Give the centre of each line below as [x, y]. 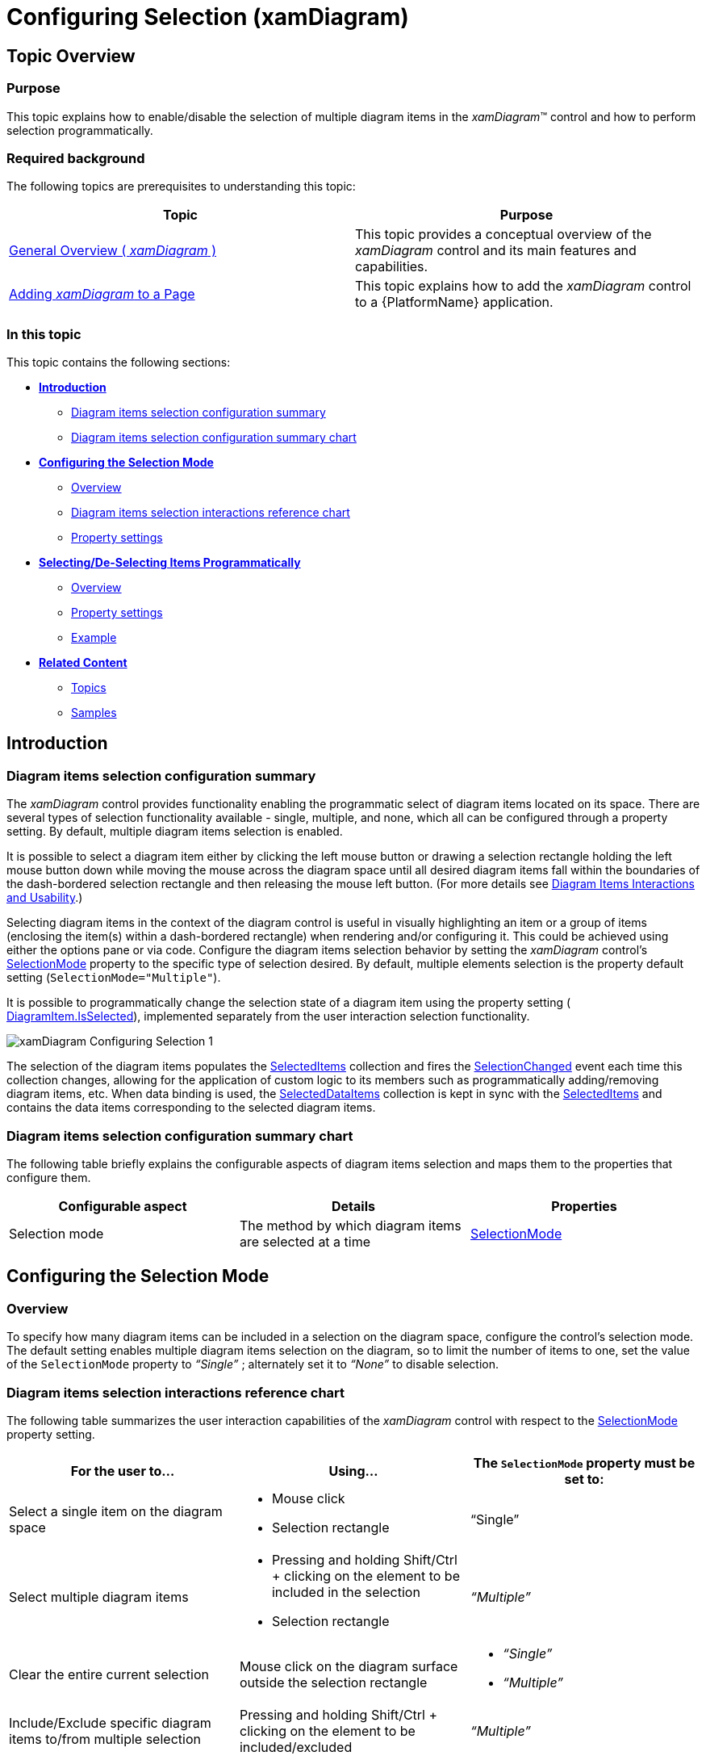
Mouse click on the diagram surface [349, 1666]
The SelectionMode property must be [584, 1462]
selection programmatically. [80, 130]
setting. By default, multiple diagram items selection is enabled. [175, 832]
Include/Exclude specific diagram [110, 1722]
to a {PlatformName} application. [454, 302]
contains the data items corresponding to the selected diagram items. [191, 1108]
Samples [94, 713]
